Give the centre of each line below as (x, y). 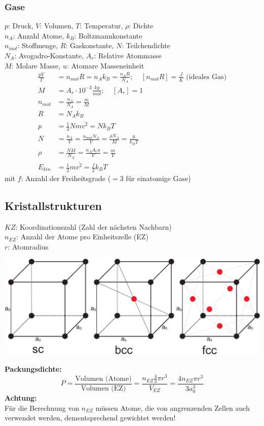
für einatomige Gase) (158, 178)
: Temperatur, (101, 26)
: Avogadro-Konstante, (49, 55)
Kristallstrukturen (53, 205)
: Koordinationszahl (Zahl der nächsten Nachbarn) (93, 226)
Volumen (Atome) (103, 379)
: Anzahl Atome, (39, 35)
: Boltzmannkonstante (108, 35)
